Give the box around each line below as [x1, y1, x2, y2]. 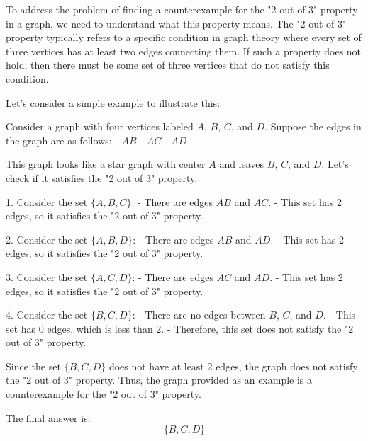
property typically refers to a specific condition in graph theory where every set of [6, 30, 362, 45]
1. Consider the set [6, 194, 88, 209]
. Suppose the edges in [264, 119, 362, 134]
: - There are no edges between [132, 307, 266, 322]
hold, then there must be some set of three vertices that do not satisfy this [6, 57, 330, 72]
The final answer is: [6, 410, 91, 425]
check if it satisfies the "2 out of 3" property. [6, 170, 198, 185]
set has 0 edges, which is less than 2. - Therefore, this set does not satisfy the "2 [6, 321, 354, 336]
